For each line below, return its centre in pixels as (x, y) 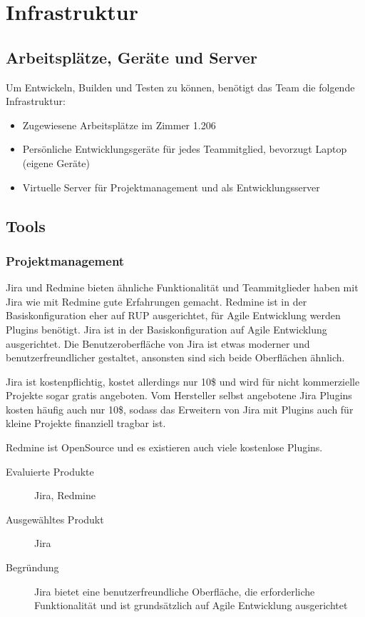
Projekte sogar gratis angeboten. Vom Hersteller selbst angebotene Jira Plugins (179, 395)
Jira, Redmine (65, 495)
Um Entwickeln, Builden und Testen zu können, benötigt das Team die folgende (180, 87)
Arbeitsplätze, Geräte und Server (132, 57)
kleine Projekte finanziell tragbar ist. (86, 423)
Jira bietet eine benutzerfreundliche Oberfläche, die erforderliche (175, 591)
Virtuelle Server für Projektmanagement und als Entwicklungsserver (171, 187)
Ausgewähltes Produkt (55, 519)
